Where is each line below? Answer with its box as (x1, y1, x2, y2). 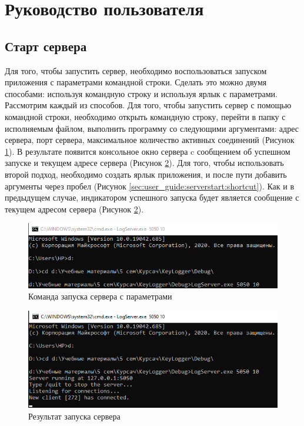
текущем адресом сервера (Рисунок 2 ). (5, 202, 144, 215)
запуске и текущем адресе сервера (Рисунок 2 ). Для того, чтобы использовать (5, 157, 284, 169)
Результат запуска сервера (28, 410, 121, 422)
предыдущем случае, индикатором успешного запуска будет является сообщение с (5, 191, 299, 204)
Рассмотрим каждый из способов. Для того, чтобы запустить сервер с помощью (5, 99, 292, 111)
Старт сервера (5, 36, 87, 55)
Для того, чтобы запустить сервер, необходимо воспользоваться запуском (5, 64, 267, 76)
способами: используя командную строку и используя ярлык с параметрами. (5, 87, 278, 99)
